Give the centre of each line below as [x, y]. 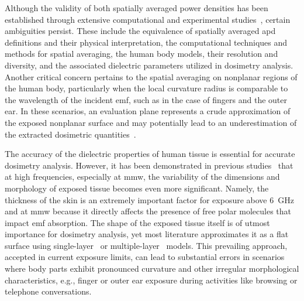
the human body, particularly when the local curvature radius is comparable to [146, 88]
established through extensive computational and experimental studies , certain [148, 19]
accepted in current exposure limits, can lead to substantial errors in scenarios [145, 257]
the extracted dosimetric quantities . [70, 134]
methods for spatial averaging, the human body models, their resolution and [141, 54]
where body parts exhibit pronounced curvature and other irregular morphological [152, 268]
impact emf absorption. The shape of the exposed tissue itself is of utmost [137, 222]
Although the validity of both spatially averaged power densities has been [137, 8]
